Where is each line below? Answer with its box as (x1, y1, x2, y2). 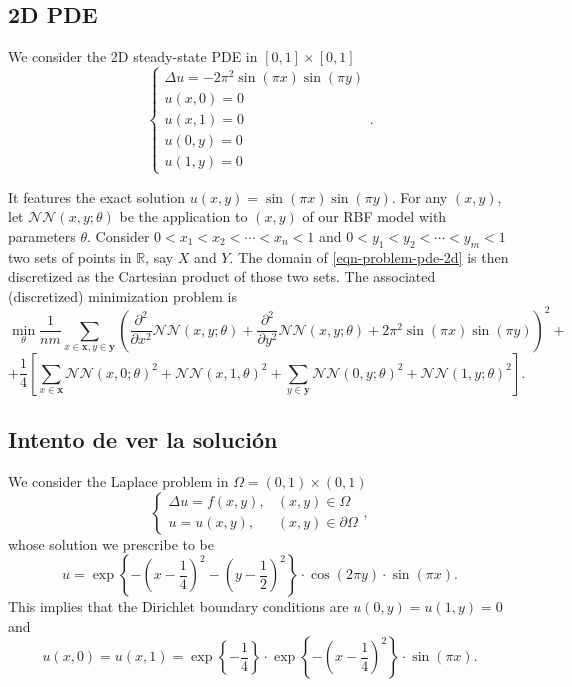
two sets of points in (8, 246, 132, 267)
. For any (391, 186, 448, 207)
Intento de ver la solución (8, 424, 278, 455)
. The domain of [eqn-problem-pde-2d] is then (229, 246, 509, 267)
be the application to (119, 206, 248, 227)
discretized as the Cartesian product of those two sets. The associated (8, 266, 436, 287)
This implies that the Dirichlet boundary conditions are (8, 596, 349, 617)
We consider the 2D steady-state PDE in (8, 46, 258, 67)
